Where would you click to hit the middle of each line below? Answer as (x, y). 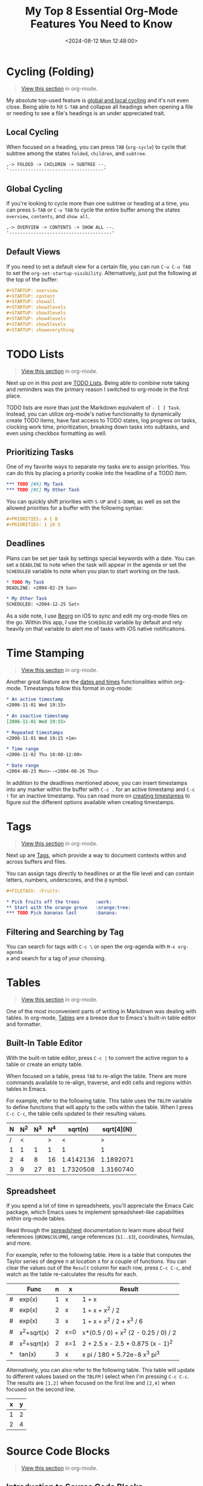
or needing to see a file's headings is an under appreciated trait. (86, 113)
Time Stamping (45, 653)
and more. (19, 1243)
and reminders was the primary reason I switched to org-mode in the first (98, 389)
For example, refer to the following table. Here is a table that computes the (99, 1255)
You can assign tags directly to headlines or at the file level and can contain (100, 873)
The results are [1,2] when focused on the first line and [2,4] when (91, 1382)
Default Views (33, 252)
